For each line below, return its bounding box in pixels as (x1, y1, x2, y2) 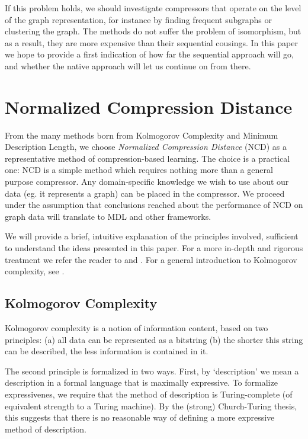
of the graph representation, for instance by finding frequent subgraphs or (5, 13, 272, 25)
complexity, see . (5, 265, 65, 277)
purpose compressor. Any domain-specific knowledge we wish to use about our (5, 175, 289, 188)
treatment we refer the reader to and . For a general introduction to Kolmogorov (5, 253, 297, 265)
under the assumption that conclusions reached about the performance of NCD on (5, 198, 303, 211)
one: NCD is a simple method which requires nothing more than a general (5, 164, 273, 176)
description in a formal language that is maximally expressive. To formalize (5, 376, 278, 389)
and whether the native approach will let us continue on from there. (5, 59, 251, 72)
